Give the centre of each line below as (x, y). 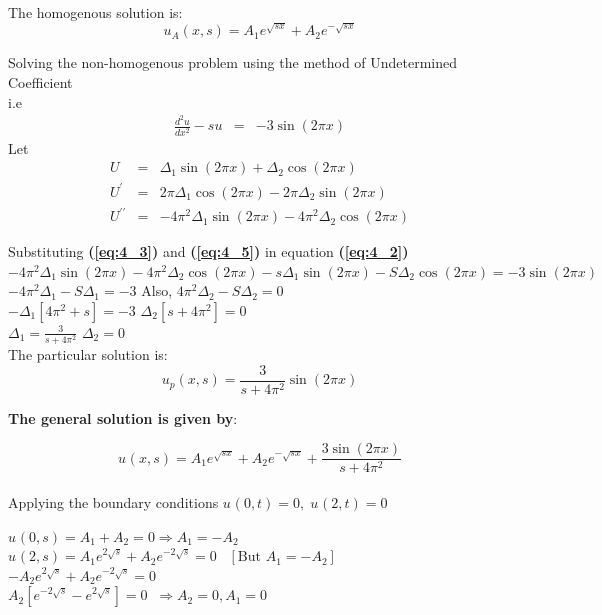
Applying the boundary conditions (113, 502)
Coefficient (40, 82)
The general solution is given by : (123, 417)
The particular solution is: (88, 354)
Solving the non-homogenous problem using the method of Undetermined (233, 62)
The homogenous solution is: (95, 12)
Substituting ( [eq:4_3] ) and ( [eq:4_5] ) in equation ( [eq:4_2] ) (208, 251)
